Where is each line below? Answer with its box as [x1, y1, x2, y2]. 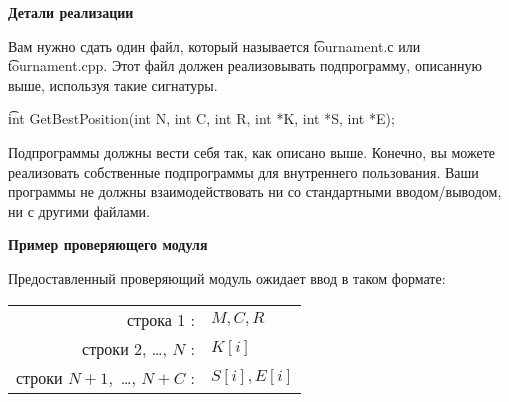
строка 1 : [126, 307, 195, 331]
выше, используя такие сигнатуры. [8, 74, 218, 95]
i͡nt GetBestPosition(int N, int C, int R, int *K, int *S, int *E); [8, 108, 395, 129]
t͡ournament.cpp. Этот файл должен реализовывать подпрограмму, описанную [8, 55, 482, 76]
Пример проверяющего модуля [8, 234, 208, 255]
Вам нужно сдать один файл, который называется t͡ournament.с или [8, 35, 421, 56]
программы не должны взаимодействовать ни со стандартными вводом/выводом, [8, 181, 502, 202]
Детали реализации [8, 2, 134, 22]
